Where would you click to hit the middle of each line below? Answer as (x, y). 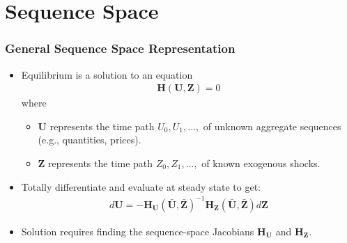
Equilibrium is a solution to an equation (107, 74)
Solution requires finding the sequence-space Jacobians (138, 231)
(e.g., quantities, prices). (90, 140)
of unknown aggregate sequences (272, 126)
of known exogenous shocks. (261, 163)
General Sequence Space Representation (120, 48)
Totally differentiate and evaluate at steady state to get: (141, 186)
